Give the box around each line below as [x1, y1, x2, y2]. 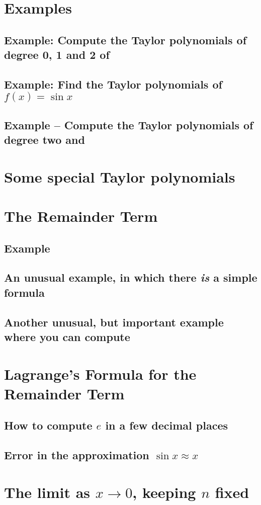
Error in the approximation [4, 447, 149, 463]
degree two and [4, 132, 85, 147]
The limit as [4, 481, 90, 502]
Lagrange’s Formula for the [4, 363, 197, 384]
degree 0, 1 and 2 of [4, 47, 110, 62]
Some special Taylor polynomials [4, 166, 235, 187]
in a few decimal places [105, 417, 228, 433]
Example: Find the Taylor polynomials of [4, 76, 222, 92]
